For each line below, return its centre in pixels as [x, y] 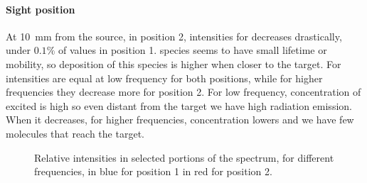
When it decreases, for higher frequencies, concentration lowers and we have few [180, 120]
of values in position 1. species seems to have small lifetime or [192, 50]
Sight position [41, 9]
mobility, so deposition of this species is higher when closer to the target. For [174, 63]
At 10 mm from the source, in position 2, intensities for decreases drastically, [174, 36]
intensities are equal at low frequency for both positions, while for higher [164, 78]
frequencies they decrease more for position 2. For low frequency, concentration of [183, 92]
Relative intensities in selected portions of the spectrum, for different [184, 157]
